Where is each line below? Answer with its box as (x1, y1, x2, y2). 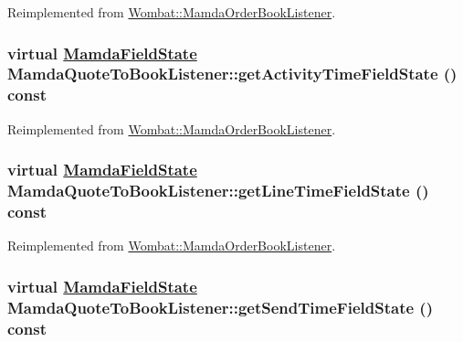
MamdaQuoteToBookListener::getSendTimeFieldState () (7, 295, 433, 318)
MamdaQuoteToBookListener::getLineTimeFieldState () (7, 179, 429, 202)
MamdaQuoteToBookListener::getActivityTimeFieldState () (7, 62, 458, 85)
